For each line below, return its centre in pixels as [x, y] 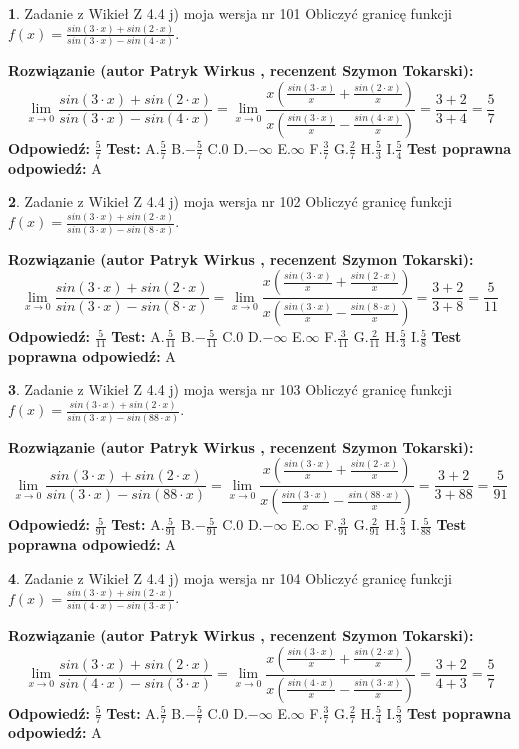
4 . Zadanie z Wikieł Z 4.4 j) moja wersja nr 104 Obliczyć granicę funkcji [230, 577]
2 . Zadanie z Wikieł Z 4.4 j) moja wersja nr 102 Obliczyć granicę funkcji [230, 201]
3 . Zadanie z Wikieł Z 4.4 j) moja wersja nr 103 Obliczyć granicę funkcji [230, 389]
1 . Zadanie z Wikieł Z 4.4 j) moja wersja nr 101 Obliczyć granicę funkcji [230, 13]
